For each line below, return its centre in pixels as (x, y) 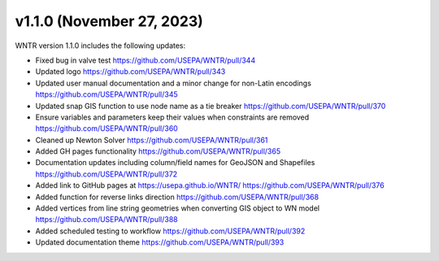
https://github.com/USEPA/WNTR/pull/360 (106, 128)
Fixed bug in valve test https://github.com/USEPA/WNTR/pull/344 (146, 60)
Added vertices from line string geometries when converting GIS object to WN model (178, 208)
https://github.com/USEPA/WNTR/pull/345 (106, 94)
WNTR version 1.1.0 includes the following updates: (100, 46)
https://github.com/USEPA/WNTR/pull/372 (106, 174)
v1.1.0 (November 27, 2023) (109, 21)
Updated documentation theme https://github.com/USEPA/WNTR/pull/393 (160, 242)
